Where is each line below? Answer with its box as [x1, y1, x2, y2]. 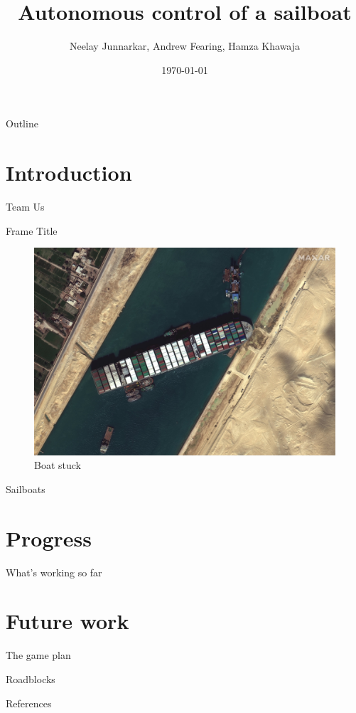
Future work [6, 606, 129, 635]
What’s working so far [6, 564, 102, 579]
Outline [6, 116, 38, 131]
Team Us [6, 199, 45, 214]
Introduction [6, 158, 132, 187]
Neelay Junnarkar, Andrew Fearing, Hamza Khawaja [69, 38, 301, 53]
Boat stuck [34, 458, 81, 472]
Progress [6, 523, 92, 552]
